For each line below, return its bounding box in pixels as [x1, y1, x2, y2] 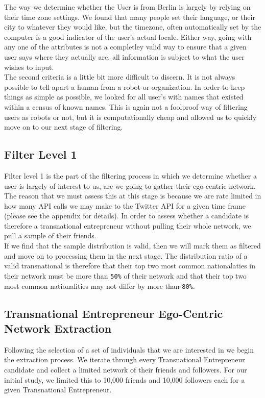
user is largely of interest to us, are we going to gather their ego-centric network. [4, 180, 256, 191]
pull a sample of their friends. [4, 230, 97, 241]
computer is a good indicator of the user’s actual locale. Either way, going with [4, 31, 252, 42]
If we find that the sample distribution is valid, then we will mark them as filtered [4, 240, 261, 251]
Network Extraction [4, 320, 112, 336]
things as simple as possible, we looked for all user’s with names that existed [4, 91, 244, 102]
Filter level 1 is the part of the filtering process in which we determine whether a [4, 170, 257, 181]
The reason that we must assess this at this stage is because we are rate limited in [4, 190, 261, 201]
